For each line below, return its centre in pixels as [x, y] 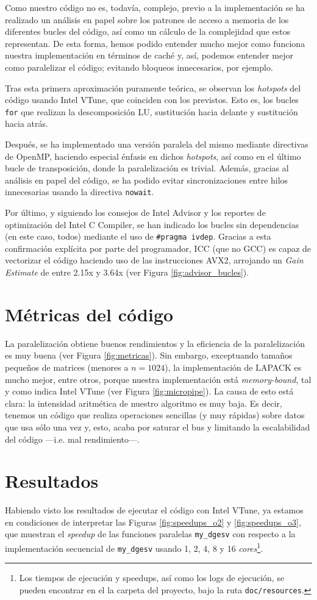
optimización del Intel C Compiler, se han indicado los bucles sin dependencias [152, 224]
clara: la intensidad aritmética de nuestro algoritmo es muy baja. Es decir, [144, 403]
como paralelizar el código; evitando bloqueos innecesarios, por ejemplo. [139, 67]
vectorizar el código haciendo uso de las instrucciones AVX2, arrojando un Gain [154, 260]
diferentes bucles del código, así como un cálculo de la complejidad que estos [148, 31]
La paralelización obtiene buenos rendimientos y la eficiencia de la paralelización [155, 343]
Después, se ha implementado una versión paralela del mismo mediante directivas [157, 144]
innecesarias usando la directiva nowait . [80, 192]
